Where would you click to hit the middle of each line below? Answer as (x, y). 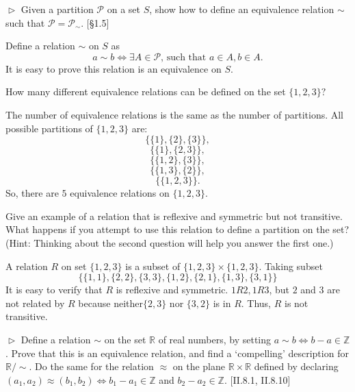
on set (74, 266)
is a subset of (153, 266)
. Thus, (256, 303)
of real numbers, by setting (215, 339)
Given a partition (57, 9)
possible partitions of (49, 128)
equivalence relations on (120, 193)
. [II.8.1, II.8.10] (257, 379)
